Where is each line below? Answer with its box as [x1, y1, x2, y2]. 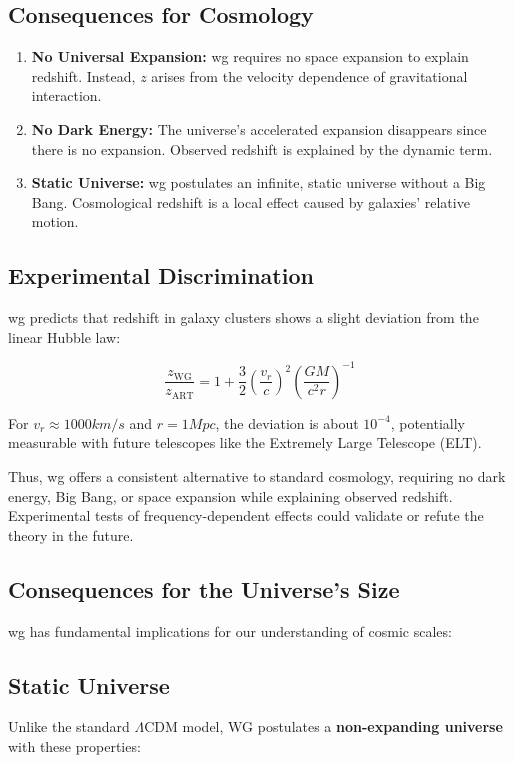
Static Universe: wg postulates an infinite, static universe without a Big [31, 172, 486, 193]
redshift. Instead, [31, 65, 136, 86]
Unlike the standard [8, 716, 130, 737]
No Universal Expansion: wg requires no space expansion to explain [31, 46, 469, 67]
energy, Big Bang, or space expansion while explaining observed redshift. [8, 485, 453, 506]
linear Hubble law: [8, 326, 121, 347]
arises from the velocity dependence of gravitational [151, 65, 468, 86]
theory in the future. [8, 524, 134, 545]
